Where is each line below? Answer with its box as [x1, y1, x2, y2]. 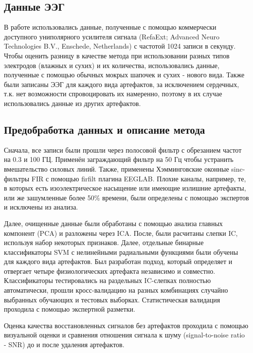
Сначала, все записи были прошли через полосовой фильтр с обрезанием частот [4, 144, 242, 155]
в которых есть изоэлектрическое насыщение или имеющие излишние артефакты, [4, 183, 246, 193]
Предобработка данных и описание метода [4, 122, 205, 137]
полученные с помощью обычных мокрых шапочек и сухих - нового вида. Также [4, 70, 245, 80]
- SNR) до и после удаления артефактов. [4, 339, 125, 350]
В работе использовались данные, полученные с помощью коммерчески [4, 22, 217, 32]
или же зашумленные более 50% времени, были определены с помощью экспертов [4, 192, 249, 202]
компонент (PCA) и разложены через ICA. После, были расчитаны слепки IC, [4, 228, 238, 238]
